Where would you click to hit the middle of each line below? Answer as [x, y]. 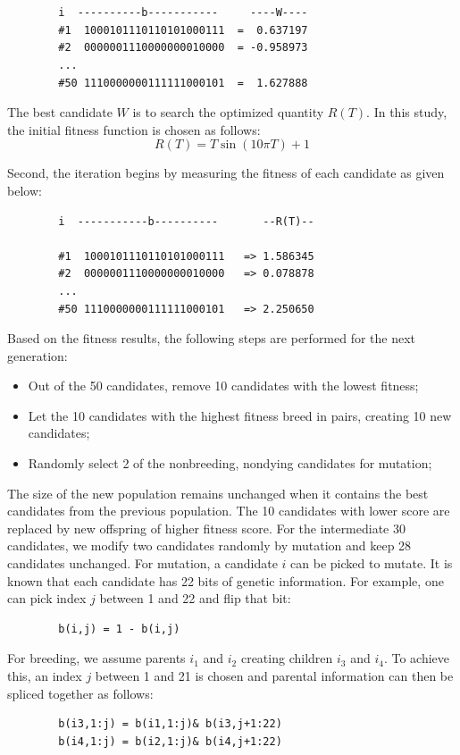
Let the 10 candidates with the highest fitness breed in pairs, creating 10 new [240, 415]
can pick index [47, 598]
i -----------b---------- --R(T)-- [186, 221]
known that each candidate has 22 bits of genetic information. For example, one [226, 580]
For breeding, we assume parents [96, 658]
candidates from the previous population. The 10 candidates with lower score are [229, 511]
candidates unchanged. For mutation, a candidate [142, 563]
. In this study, [407, 112]
